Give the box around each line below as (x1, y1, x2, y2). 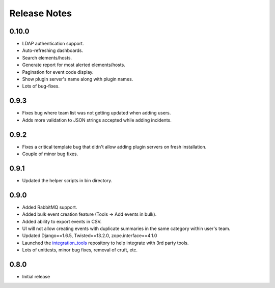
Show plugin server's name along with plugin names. (22, 76, 133, 82)
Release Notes (9, 8, 72, 19)
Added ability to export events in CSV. (22, 218, 102, 224)
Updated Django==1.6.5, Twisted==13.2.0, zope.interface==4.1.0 (22, 233, 157, 239)
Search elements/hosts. (22, 54, 72, 61)
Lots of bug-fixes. (22, 83, 60, 89)
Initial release (22, 274, 50, 280)
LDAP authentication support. (22, 41, 84, 47)
